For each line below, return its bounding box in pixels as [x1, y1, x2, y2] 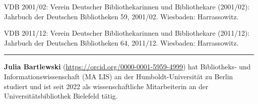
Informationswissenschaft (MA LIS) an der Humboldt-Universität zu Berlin [4, 71, 233, 81]
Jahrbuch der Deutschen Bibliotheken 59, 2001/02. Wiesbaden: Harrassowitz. [4, 11, 239, 21]
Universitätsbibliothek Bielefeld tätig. [4, 91, 118, 101]
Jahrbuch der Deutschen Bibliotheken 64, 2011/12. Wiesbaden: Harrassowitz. [4, 37, 239, 48]
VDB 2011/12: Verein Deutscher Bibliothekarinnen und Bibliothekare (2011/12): [4, 28, 250, 38]
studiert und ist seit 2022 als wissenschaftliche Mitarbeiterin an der [4, 81, 208, 91]
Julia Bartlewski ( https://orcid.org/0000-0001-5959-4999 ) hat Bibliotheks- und [4, 61, 251, 72]
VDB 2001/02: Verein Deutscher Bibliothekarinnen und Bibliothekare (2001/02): [4, 1, 250, 11]
